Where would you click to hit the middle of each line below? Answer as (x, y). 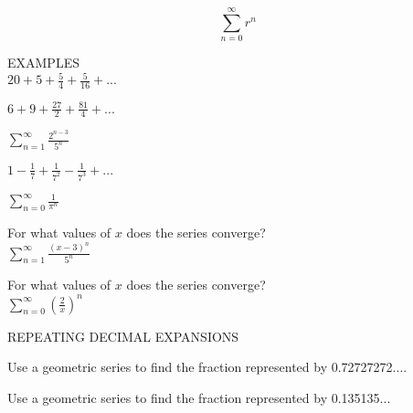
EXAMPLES (43, 63)
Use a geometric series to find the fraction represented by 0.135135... (199, 397)
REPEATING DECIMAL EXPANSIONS (123, 336)
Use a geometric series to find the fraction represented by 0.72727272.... (207, 367)
